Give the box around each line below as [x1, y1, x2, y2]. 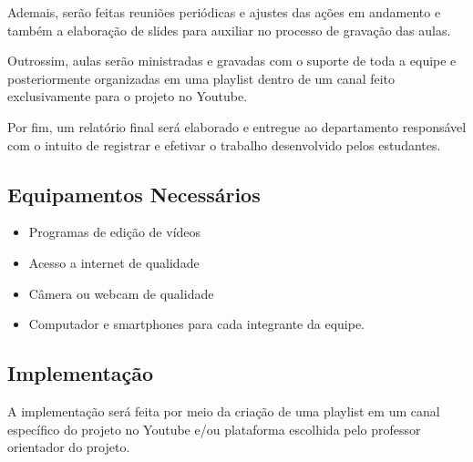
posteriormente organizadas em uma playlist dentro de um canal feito [7, 68, 396, 87]
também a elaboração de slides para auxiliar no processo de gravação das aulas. [7, 20, 451, 39]
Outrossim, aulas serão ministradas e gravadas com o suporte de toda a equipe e [7, 51, 457, 70]
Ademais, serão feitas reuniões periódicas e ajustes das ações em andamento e [7, 3, 441, 21]
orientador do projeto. [7, 437, 130, 457]
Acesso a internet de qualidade [28, 252, 200, 272]
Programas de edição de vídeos [28, 222, 201, 241]
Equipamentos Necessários [7, 180, 261, 208]
